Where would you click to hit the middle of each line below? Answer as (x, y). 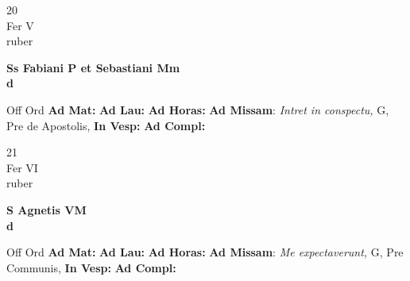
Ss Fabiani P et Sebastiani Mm (93, 67)
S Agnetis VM (46, 209)
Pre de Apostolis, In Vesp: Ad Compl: (106, 125)
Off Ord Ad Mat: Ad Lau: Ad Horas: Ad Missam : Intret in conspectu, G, (198, 109)
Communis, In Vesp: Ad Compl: (91, 267)
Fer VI (22, 167)
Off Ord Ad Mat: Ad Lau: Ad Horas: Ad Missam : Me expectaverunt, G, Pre (205, 252)
